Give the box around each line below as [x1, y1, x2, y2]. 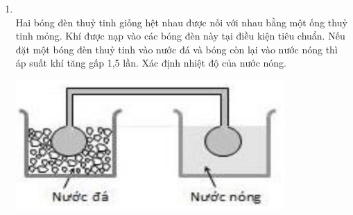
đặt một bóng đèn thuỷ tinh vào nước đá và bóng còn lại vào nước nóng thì [15, 42, 338, 56]
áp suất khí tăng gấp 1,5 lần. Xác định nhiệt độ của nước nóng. [15, 55, 286, 70]
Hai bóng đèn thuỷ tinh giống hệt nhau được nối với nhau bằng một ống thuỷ [15, 15, 347, 29]
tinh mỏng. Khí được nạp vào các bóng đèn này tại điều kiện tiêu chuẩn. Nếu [15, 28, 345, 43]
